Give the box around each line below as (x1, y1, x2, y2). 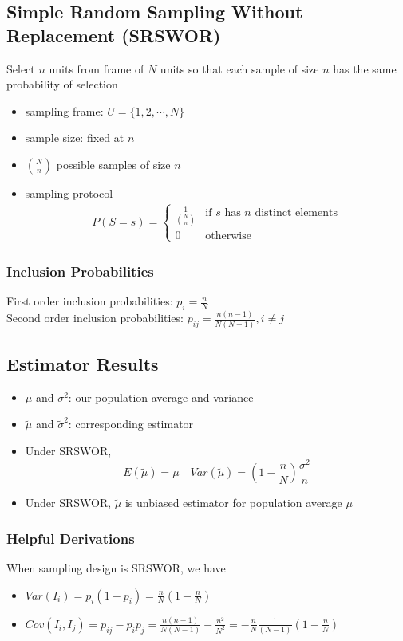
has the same (333, 60, 397, 77)
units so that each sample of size (160, 60, 319, 77)
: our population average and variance (68, 388, 254, 405)
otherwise (205, 230, 251, 242)
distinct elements (255, 207, 338, 219)
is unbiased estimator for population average (124, 494, 342, 511)
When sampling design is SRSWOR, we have (6, 559, 226, 576)
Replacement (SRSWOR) (6, 22, 221, 47)
